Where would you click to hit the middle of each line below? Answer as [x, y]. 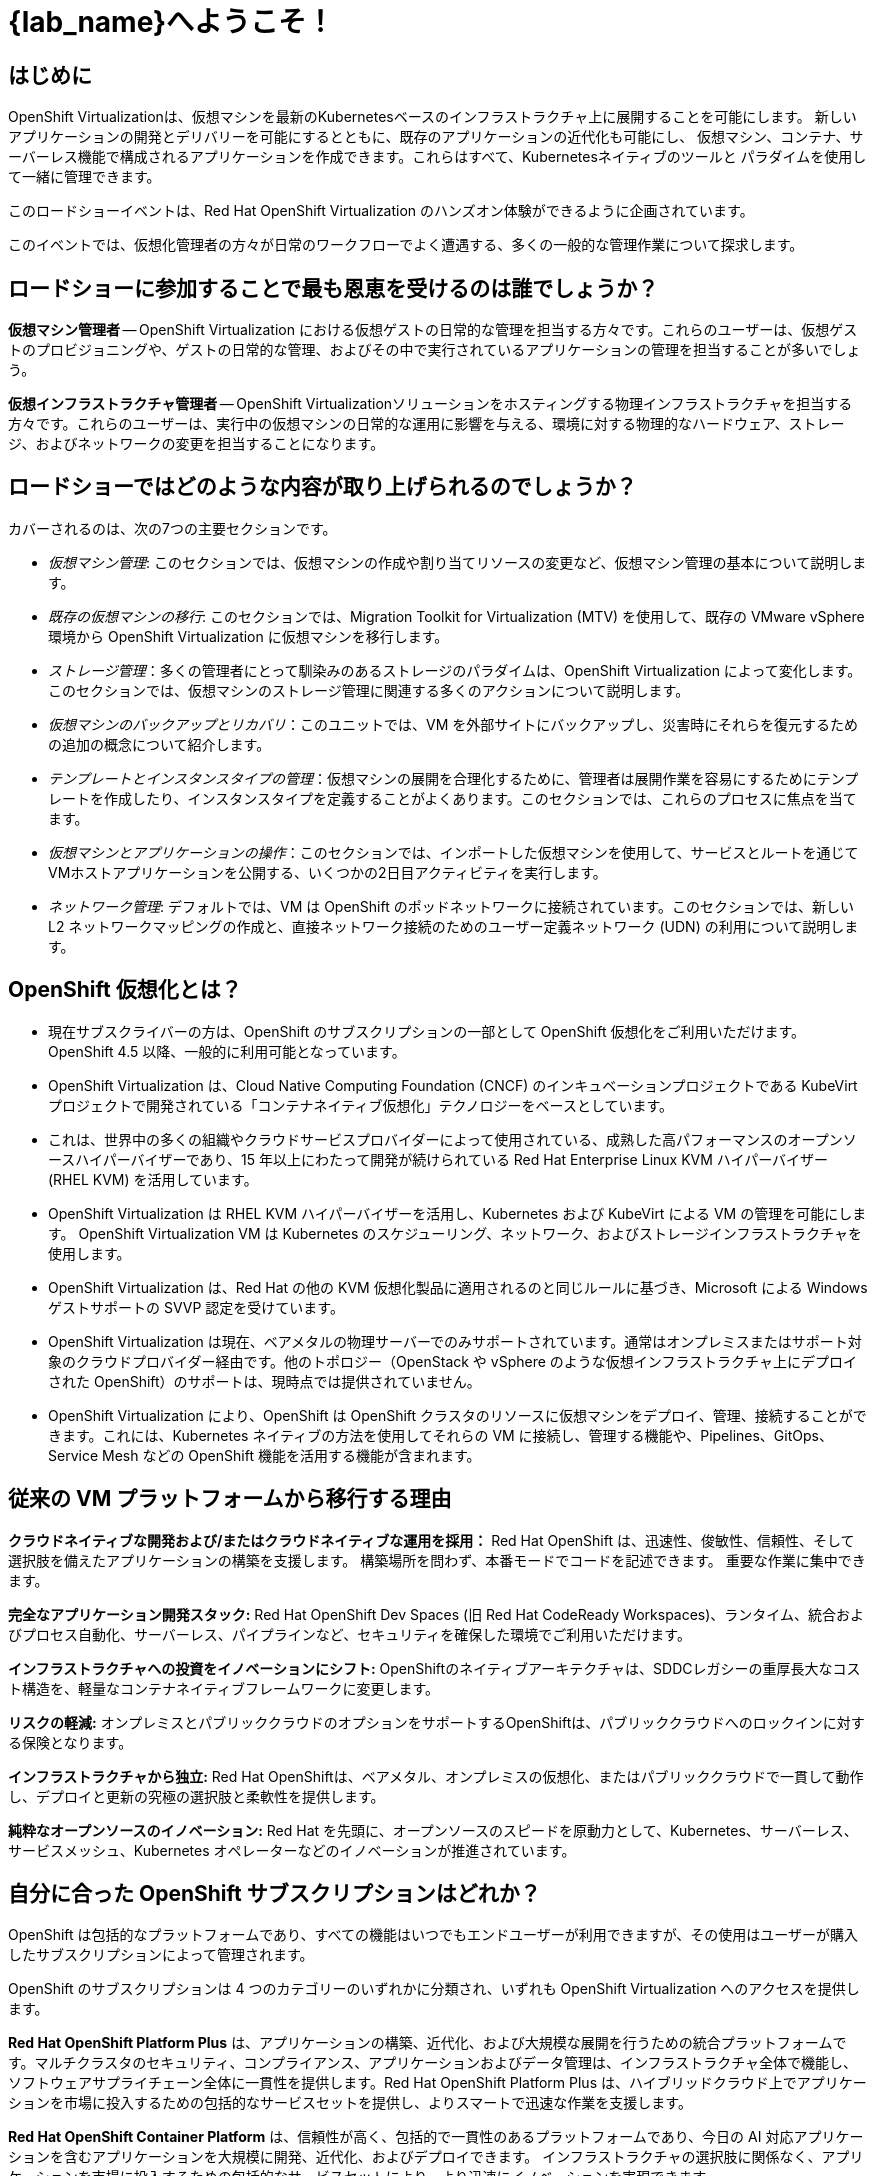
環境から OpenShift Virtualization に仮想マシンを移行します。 [248, 636]
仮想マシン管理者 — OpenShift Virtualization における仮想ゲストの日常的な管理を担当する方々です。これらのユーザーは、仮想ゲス [433, 330]
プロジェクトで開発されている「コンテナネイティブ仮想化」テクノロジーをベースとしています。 [361, 1105]
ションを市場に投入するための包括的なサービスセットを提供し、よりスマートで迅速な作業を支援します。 [350, 2103]
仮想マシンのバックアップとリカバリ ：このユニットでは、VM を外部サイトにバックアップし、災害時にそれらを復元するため [453, 724]
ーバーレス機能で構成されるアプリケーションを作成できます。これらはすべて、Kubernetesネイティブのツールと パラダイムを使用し [437, 157]
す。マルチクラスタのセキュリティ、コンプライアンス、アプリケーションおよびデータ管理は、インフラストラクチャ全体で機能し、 [433, 2063]
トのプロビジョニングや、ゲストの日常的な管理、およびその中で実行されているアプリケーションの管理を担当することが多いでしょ [434, 350]
